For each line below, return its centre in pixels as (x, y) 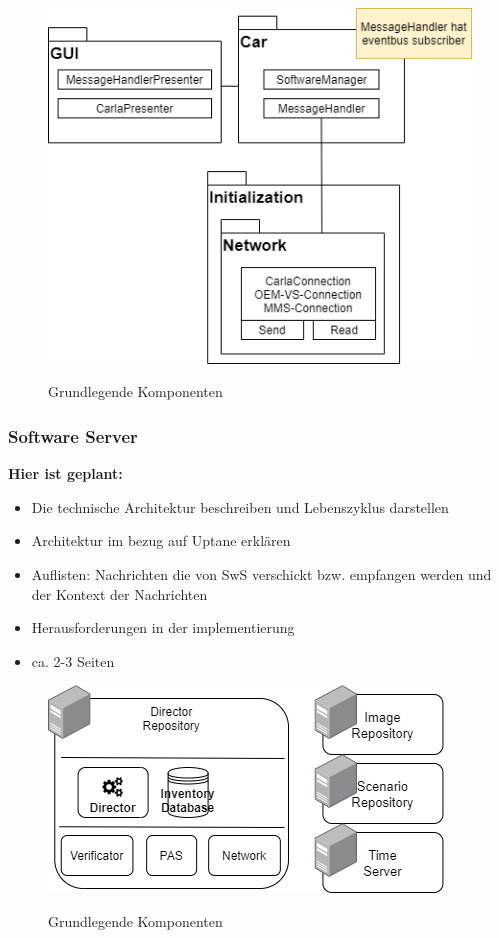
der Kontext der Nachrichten (119, 593)
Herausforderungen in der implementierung (163, 627)
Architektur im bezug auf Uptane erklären (161, 540)
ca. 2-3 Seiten (73, 660)
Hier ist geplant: (65, 473)
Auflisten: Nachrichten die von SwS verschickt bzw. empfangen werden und (261, 574)
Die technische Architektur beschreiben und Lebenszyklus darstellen (240, 506)
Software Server (73, 436)
